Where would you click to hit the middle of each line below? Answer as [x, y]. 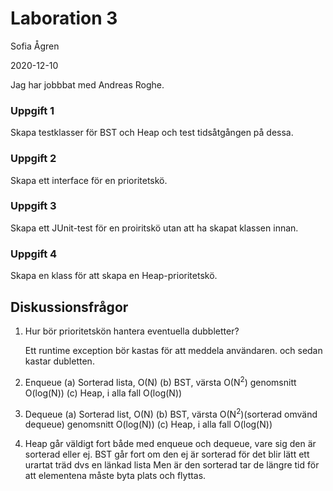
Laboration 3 [64, 18]
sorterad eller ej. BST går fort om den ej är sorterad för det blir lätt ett [167, 454]
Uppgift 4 [34, 254]
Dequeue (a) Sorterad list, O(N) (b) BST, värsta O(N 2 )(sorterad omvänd [171, 413]
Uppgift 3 [33, 206]
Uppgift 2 [33, 159]
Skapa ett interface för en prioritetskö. [89, 180]
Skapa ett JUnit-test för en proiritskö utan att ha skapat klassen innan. [154, 228]
